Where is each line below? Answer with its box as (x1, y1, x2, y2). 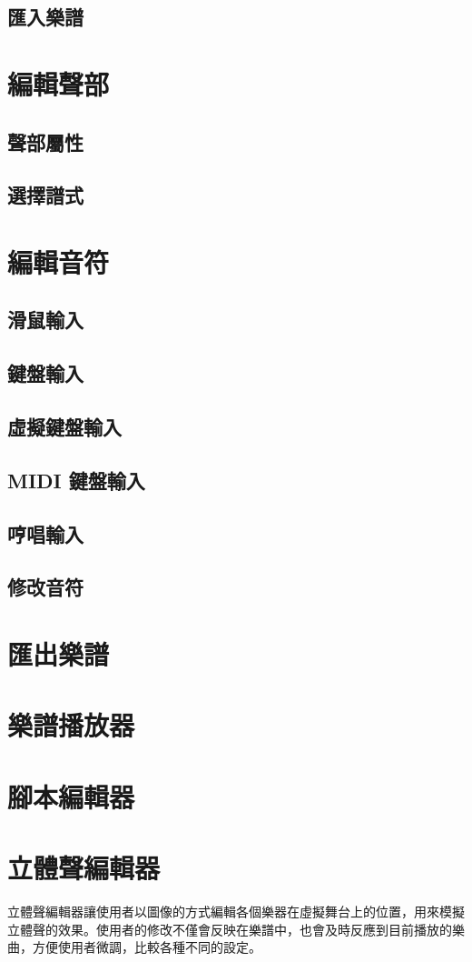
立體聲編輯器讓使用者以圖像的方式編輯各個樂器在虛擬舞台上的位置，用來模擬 (7, 902, 465, 921)
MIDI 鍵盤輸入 (7, 466, 145, 494)
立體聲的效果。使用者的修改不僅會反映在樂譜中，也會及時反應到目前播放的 (7, 919, 452, 938)
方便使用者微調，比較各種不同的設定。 (32, 937, 261, 957)
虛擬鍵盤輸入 (7, 413, 122, 441)
